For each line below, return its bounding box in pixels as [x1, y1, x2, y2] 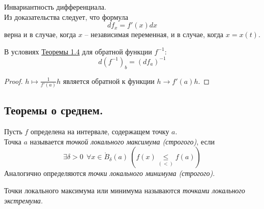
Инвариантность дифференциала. [4, 2, 106, 12]
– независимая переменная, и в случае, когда [84, 29, 224, 40]
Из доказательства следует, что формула [4, 11, 128, 22]
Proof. [4, 75, 23, 86]
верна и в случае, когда [4, 29, 76, 40]
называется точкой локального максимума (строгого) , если [30, 136, 215, 146]
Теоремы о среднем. [4, 102, 103, 118]
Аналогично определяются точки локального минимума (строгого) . [4, 168, 215, 178]
